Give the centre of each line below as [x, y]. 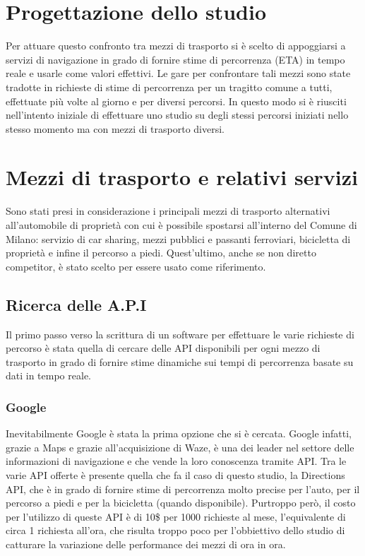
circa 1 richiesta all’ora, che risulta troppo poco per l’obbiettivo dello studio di [175, 530]
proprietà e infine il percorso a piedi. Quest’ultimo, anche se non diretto [161, 253]
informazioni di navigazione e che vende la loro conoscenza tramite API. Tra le [176, 461]
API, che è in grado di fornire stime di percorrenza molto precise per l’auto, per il [183, 489]
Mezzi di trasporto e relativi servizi [182, 177]
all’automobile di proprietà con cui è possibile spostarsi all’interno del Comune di [181, 225]
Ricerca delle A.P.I [76, 304]
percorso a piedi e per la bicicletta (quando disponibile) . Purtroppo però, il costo [181, 503]
